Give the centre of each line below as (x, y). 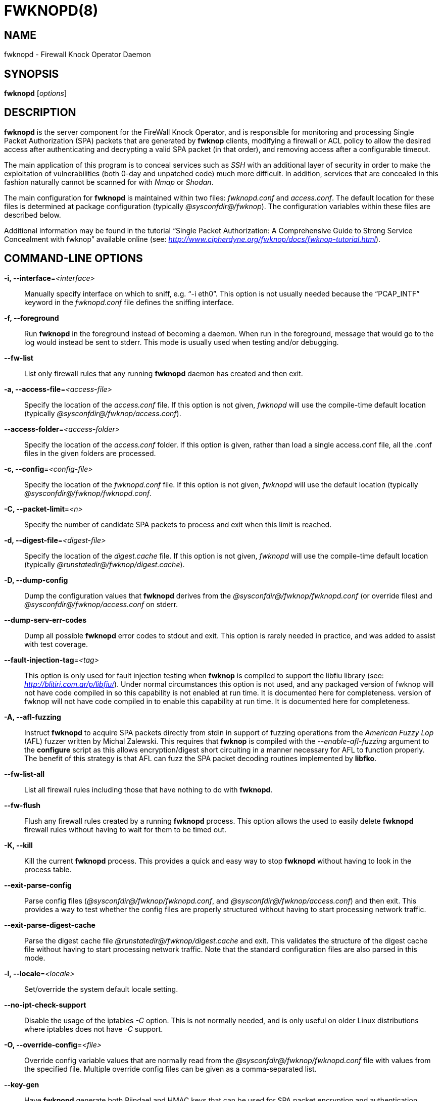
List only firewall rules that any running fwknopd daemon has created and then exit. (164, 373)
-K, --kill (18, 845)
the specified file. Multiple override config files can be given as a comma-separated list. (170, 1069)
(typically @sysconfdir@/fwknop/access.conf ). (103, 413)
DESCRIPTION (40, 113)
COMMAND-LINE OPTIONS (73, 259)
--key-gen (22, 1084)
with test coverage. (56, 644)
